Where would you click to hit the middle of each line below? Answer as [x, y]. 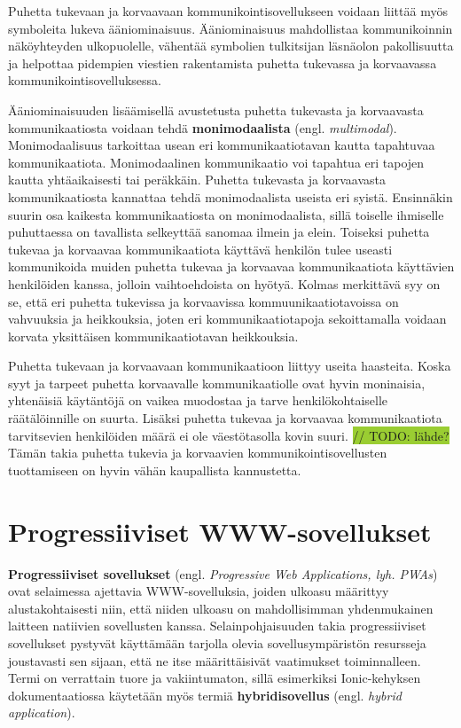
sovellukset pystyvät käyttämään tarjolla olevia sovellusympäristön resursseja [217, 642]
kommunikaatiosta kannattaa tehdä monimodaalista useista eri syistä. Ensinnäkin [230, 196]
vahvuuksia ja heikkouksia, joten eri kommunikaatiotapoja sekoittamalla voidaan [227, 319]
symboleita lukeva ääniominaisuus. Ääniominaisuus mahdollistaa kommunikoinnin [230, 28]
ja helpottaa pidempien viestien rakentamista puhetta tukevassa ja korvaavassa [223, 63]
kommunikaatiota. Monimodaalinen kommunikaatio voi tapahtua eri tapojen [216, 162]
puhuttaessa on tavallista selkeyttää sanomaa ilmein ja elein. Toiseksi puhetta [219, 232]
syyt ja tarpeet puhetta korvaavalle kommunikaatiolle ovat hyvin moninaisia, [217, 383]
